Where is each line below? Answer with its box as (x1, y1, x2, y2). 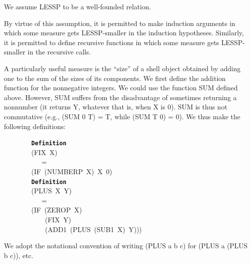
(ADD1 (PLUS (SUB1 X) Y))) (45, 224, 142, 234)
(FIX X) (31, 147, 58, 157)
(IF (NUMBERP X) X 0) (31, 166, 113, 176)
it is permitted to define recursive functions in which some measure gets (4, 37, 219, 47)
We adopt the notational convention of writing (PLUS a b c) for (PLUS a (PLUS (4, 240, 248, 251)
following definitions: (4, 121, 66, 131)
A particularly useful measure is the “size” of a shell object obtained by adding (4, 63, 241, 73)
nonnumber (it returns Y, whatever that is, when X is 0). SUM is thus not (4, 102, 228, 112)
